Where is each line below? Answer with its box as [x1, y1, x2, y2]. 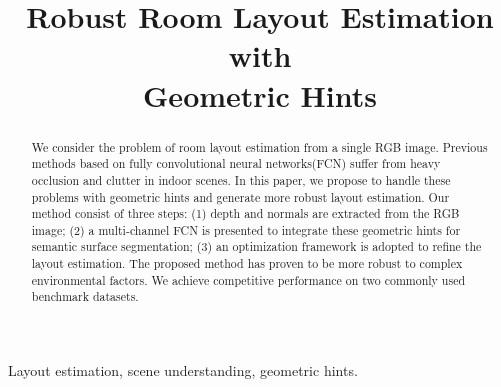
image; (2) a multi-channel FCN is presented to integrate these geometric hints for [31, 221, 461, 238]
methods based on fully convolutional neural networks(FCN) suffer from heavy [31, 155, 441, 172]
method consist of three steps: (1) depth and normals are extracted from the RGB [31, 205, 460, 222]
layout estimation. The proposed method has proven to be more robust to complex [31, 255, 463, 272]
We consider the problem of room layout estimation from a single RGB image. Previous [31, 138, 488, 155]
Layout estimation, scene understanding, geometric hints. [8, 360, 358, 381]
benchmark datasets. [31, 288, 139, 305]
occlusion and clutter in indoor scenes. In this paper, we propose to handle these [31, 171, 451, 188]
